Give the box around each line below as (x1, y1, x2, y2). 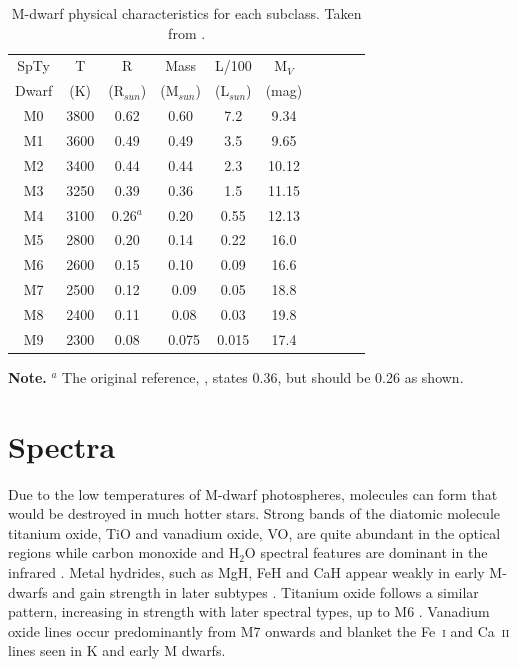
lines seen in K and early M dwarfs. (8, 640, 226, 661)
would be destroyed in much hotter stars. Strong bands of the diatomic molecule (8, 503, 501, 524)
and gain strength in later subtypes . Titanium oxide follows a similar (52, 581, 479, 602)
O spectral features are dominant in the (244, 542, 488, 563)
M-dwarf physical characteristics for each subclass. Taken (11, 3, 362, 23)
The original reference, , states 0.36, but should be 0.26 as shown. (62, 366, 464, 387)
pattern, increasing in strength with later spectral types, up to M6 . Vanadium (8, 601, 490, 622)
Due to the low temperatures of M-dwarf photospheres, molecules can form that (8, 483, 498, 504)
